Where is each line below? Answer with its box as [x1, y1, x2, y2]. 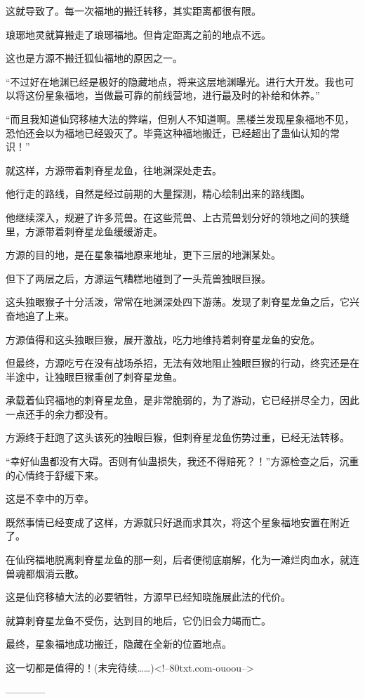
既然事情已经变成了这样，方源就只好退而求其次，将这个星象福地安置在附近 [6, 514, 350, 529]
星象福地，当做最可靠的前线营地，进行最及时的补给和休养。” [44, 88, 320, 103]
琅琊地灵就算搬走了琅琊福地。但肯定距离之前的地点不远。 [6, 27, 271, 41]
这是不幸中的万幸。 [6, 491, 94, 506]
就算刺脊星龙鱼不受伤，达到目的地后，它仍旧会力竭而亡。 [6, 613, 271, 627]
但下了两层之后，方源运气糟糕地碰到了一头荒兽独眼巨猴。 [6, 270, 271, 285]
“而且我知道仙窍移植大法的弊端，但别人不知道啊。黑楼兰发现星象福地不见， [6, 111, 354, 126]
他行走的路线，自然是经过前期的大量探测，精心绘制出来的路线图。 [6, 186, 310, 201]
